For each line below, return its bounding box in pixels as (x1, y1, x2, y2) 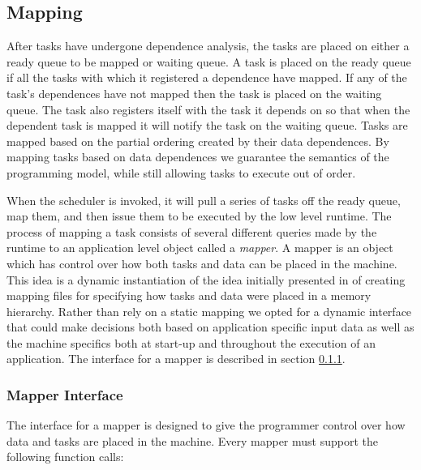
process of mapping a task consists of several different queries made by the (6, 223, 377, 240)
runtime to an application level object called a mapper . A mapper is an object (6, 239, 393, 256)
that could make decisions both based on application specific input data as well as (6, 318, 415, 335)
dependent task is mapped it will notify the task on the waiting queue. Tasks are (6, 117, 408, 134)
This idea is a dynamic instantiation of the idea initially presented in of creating (6, 271, 406, 288)
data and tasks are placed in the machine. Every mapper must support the (6, 432, 378, 449)
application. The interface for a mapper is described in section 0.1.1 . (6, 350, 346, 367)
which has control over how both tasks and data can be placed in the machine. (6, 254, 397, 271)
